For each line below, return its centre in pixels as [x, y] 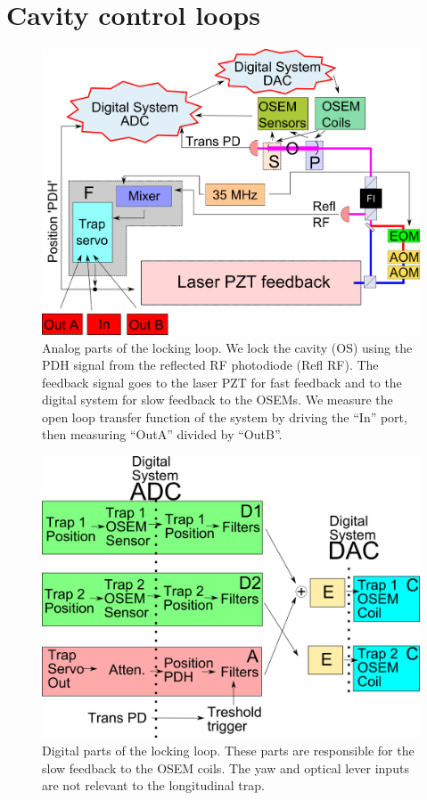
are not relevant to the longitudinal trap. [153, 785]
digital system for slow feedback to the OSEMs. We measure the [218, 400]
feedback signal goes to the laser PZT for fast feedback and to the [222, 382]
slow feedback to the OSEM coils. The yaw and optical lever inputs [226, 767]
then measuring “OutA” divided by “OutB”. [162, 434]
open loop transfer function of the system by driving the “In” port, [225, 416]
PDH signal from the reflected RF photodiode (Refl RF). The [210, 365]
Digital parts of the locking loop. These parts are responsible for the [228, 751]
